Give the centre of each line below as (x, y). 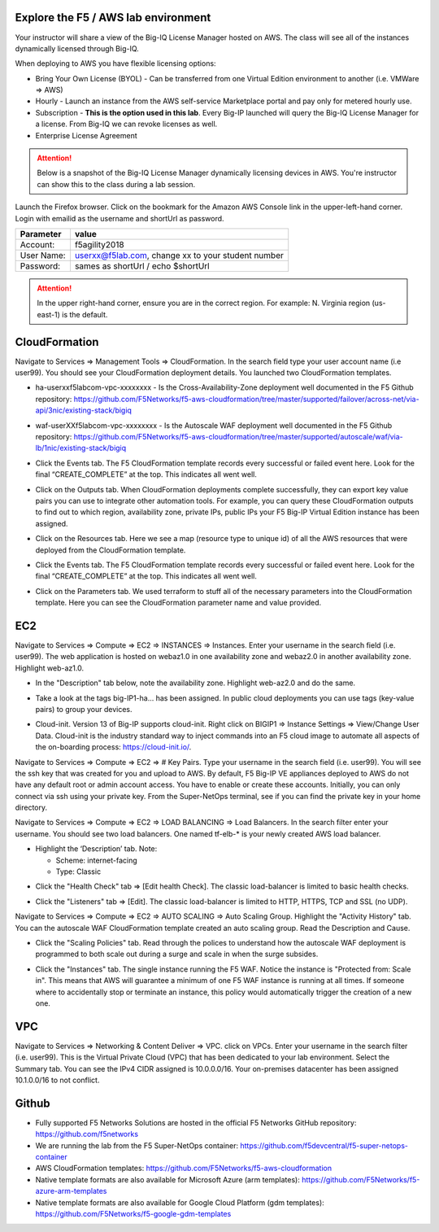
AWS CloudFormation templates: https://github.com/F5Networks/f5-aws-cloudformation (184, 1169)
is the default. (85, 314)
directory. (31, 808)
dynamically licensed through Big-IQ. (77, 48)
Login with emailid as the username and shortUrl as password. (120, 218)
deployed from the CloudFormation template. (111, 550)
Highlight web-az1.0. (50, 668)
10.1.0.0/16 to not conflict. (57, 1080)
